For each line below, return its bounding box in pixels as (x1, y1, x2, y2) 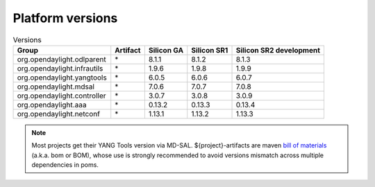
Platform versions (12, 10, 118, 26)
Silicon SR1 (191, 45, 228, 55)
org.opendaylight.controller (17, 91, 107, 100)
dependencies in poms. (31, 161, 99, 169)
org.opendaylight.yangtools (17, 73, 107, 82)
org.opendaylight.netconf (17, 109, 101, 118)
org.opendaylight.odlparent (17, 54, 107, 64)
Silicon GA (148, 45, 184, 55)
